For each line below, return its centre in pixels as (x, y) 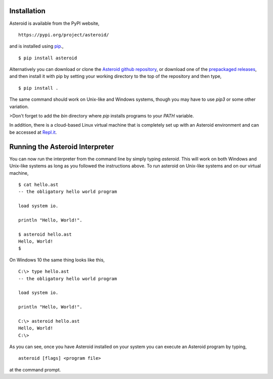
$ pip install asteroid (48, 58)
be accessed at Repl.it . (33, 132)
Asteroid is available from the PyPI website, (54, 23)
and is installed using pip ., (36, 46)
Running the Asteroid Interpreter (62, 147)
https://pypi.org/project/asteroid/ (64, 35)
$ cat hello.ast (38, 184)
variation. (19, 106)
